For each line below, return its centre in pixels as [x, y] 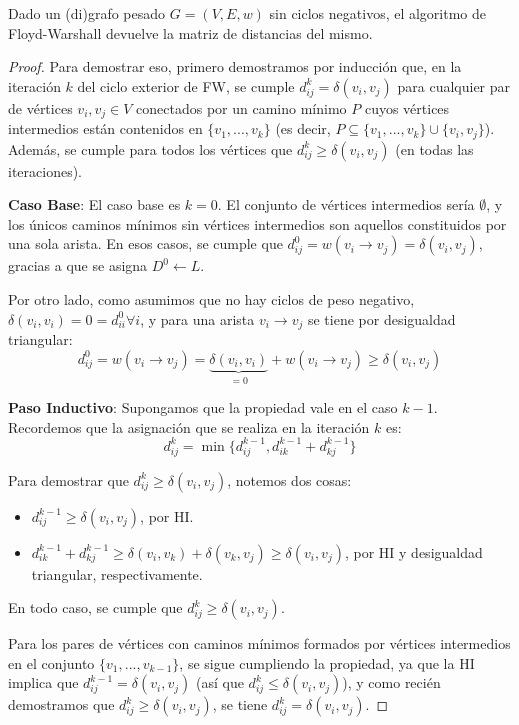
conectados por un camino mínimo [241, 107]
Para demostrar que [68, 479]
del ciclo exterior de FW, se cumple [186, 85]
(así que [220, 682]
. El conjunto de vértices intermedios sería [346, 204]
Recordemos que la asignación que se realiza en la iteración [189, 426]
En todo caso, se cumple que [95, 607]
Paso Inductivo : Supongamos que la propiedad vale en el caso [203, 407]
